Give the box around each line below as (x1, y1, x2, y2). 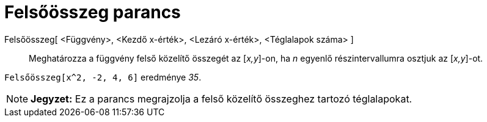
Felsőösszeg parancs (4, 2, 181, 23)
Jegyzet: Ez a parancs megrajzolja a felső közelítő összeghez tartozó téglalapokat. (31, 92, 412, 105)
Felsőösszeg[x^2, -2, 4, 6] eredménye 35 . (4, 71, 202, 82)
